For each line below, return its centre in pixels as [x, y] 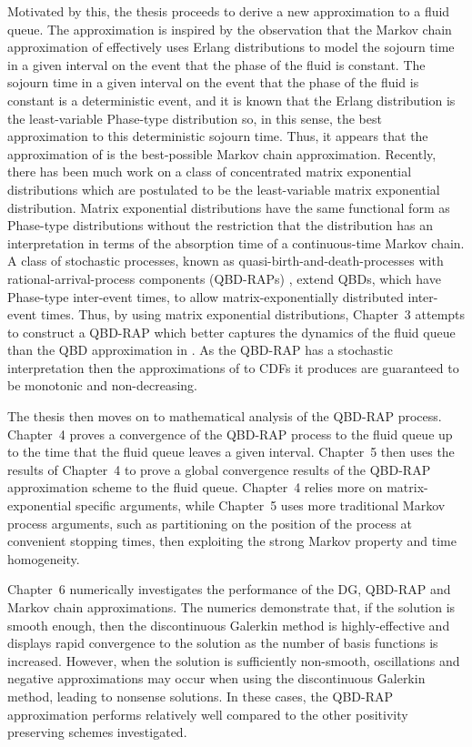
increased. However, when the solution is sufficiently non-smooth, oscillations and [234, 660]
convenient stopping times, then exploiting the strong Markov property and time [232, 541]
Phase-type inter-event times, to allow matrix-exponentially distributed [206, 296]
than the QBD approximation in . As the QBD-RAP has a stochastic [200, 350]
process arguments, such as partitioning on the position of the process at [210, 523]
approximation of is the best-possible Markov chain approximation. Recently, [222, 153]
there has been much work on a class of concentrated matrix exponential [210, 172]
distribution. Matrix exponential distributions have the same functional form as [229, 207]
